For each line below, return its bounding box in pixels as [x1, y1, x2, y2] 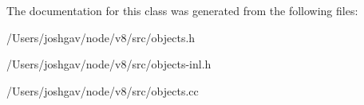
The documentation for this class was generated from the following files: [6, 2, 358, 18]
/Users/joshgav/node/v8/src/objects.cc [6, 82, 199, 99]
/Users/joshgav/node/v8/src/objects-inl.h [6, 56, 212, 72]
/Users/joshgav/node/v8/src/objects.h [6, 29, 196, 45]
